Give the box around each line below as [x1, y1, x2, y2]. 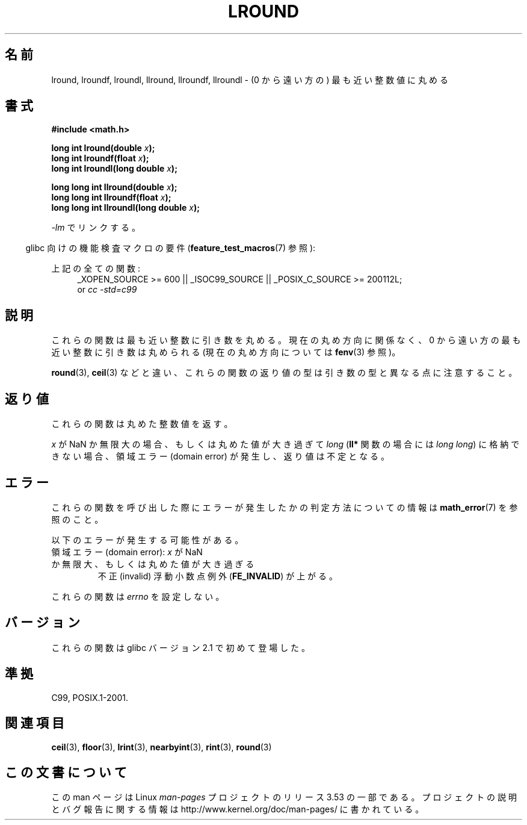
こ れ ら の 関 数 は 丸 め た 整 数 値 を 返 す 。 [51, 419, 233, 429]
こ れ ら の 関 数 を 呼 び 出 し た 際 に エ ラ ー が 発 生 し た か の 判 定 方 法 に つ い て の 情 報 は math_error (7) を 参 [51, 502, 518, 512]
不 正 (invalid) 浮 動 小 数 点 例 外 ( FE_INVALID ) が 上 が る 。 [97, 570, 337, 581]
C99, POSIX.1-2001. [51, 692, 128, 703]
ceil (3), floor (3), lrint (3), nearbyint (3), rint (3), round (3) [51, 741, 272, 752]
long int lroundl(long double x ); [51, 163, 177, 174]
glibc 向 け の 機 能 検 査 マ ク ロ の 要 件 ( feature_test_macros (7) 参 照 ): [25, 243, 316, 254]
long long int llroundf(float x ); [51, 192, 171, 203]
